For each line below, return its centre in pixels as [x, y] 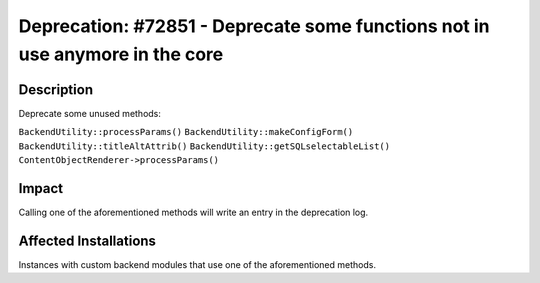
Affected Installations [87, 240]
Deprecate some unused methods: [90, 113]
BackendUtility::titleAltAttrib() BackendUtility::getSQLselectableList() [204, 146]
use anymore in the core [121, 54]
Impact [41, 188]
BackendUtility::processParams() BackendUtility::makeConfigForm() [186, 132]
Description [56, 89]
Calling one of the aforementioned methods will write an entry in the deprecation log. [193, 212]
